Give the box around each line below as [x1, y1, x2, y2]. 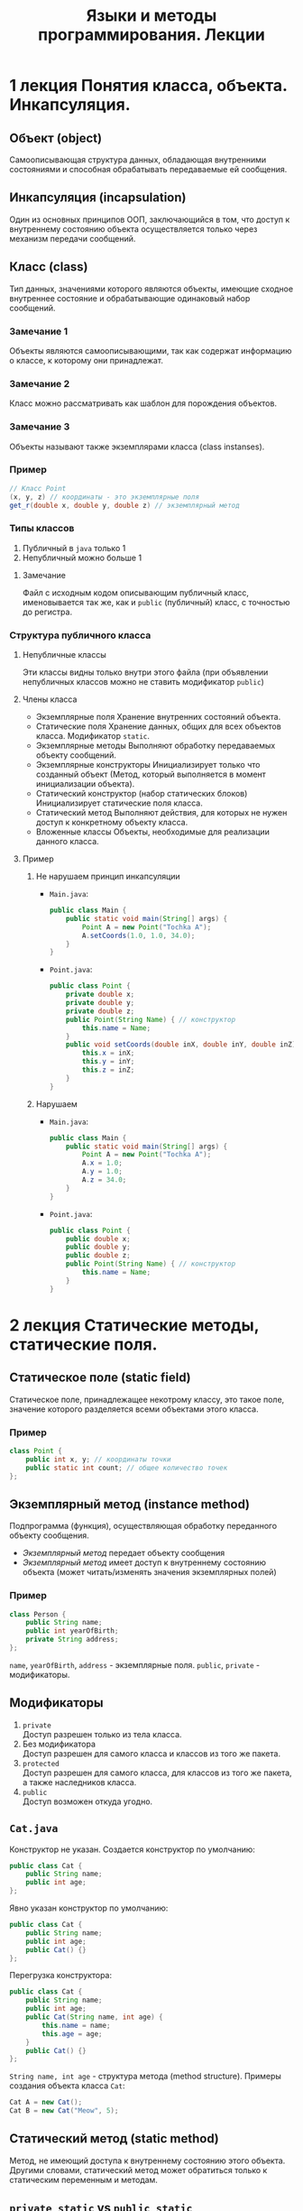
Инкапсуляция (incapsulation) [9, 190, 187, 206]
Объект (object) [9, 130, 102, 145]
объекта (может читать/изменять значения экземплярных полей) [22, 1567, 277, 1578]
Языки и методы [86, 5, 217, 26]
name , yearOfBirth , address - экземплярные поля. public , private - [9, 1659, 261, 1670]
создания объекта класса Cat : [9, 2080, 125, 2091]
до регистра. [22, 606, 73, 617]
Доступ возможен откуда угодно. [22, 1796, 153, 1807]
